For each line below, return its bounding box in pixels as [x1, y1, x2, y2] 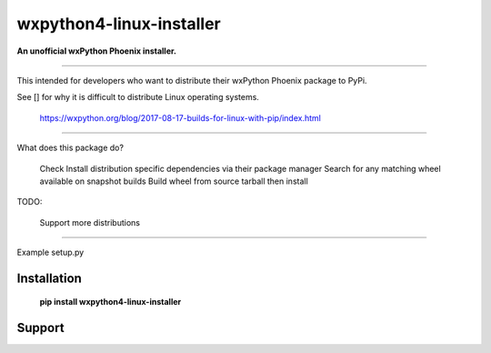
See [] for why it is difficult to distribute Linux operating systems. [16, 92, 259, 103]
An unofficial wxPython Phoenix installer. [16, 45, 177, 56]
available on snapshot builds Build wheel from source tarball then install [39, 176, 308, 187]
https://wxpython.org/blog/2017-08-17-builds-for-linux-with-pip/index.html [39, 112, 322, 123]
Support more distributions [39, 217, 141, 227]
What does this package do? [16, 142, 125, 154]
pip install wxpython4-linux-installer [39, 297, 182, 308]
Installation [16, 270, 82, 286]
